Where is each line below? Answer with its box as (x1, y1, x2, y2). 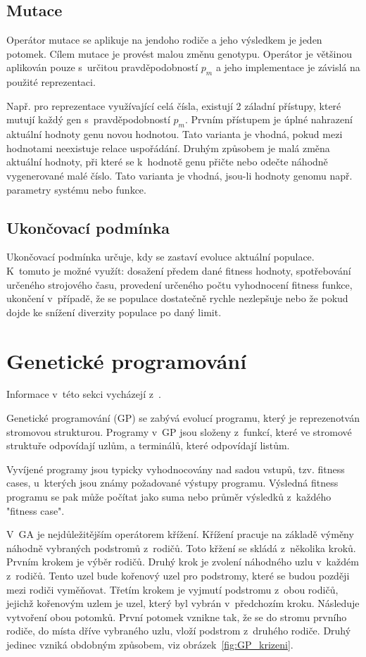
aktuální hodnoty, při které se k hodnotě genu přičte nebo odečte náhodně (6, 154, 328, 169)
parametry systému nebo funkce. (6, 182, 146, 196)
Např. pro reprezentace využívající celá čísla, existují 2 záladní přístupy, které (6, 98, 341, 113)
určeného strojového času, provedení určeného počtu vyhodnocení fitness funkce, (6, 277, 353, 292)
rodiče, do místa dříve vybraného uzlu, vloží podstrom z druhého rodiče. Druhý (6, 623, 351, 638)
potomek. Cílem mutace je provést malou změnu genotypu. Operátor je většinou (6, 46, 353, 61)
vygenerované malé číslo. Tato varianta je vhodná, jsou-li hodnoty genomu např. (6, 168, 353, 182)
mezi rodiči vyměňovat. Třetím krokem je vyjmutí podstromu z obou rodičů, (6, 582, 339, 596)
